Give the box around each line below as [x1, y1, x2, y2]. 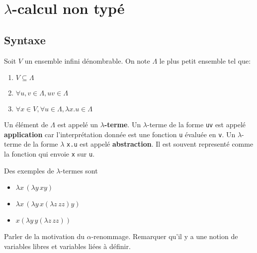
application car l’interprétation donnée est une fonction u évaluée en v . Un [4, 129, 236, 139]
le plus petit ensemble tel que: [159, 55, 251, 66]
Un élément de [4, 119, 48, 130]
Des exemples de [4, 165, 54, 175]
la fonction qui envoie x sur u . [4, 149, 95, 159]
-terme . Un [104, 119, 141, 130]
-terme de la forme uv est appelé [147, 119, 246, 130]
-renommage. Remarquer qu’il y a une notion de [91, 231, 238, 242]
